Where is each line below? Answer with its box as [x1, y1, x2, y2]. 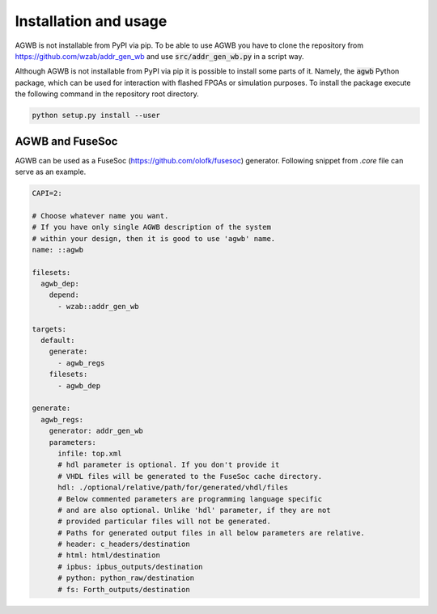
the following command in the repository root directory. [15, 89, 200, 99]
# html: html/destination [57, 551, 161, 560]
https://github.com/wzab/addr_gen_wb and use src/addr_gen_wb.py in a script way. [15, 51, 304, 61]
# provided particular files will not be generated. [57, 517, 271, 526]
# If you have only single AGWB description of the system [32, 222, 271, 232]
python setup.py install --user [32, 111, 161, 121]
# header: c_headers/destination [57, 540, 190, 549]
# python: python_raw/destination [57, 574, 194, 582]
